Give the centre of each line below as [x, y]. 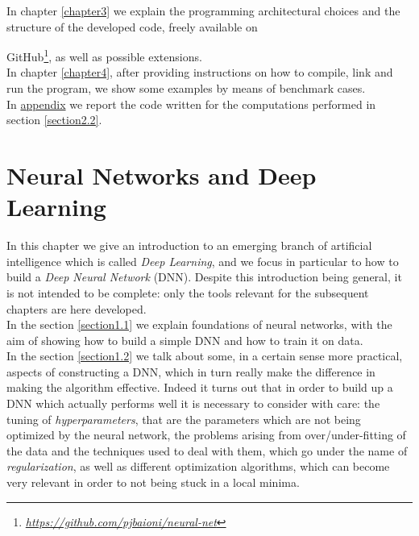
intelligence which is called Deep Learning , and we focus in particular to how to [203, 261]
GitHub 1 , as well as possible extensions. [104, 55]
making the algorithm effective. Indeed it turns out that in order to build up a [200, 387]
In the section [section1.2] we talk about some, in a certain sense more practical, [205, 356]
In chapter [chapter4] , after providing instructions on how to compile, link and [200, 72]
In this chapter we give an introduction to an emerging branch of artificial [189, 245]
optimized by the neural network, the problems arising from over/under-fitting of [206, 435]
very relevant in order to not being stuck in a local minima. [153, 482]
